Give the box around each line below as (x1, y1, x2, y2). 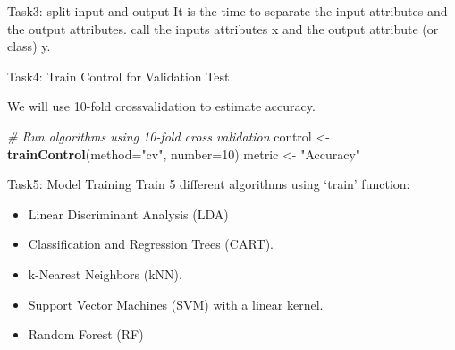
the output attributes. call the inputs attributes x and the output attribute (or (7, 19, 439, 38)
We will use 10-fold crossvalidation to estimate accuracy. (7, 97, 316, 115)
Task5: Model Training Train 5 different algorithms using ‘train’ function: (7, 175, 410, 193)
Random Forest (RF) (28, 325, 144, 344)
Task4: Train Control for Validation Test (7, 66, 230, 85)
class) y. (7, 37, 51, 55)
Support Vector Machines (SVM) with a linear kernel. (28, 295, 324, 313)
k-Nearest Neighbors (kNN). (28, 264, 182, 283)
